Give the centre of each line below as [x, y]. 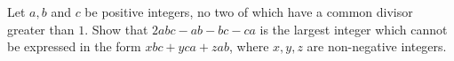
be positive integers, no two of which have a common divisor [249, 11]
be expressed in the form [74, 46]
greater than [41, 29]
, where [249, 46]
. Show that [116, 29]
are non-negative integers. [377, 46]
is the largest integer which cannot [354, 29]
